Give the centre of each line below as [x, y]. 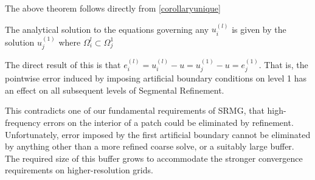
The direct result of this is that [63, 64]
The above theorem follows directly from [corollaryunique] [113, 8]
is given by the [259, 29]
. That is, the [283, 64]
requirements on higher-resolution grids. [79, 170]
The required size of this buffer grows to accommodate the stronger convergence [154, 158]
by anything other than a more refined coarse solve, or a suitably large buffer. [150, 146]
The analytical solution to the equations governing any [107, 29]
